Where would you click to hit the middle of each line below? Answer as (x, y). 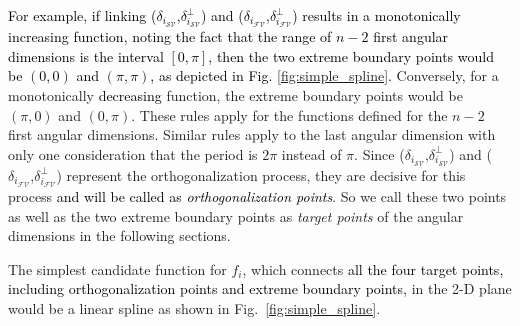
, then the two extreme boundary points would (351, 55)
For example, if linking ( (82, 15)
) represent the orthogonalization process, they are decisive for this (261, 174)
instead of (311, 153)
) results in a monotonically (376, 15)
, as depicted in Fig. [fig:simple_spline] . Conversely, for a (324, 75)
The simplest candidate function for (117, 268)
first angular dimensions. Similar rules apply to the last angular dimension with (252, 134)
